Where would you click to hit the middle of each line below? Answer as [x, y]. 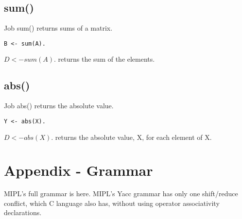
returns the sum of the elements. [106, 59]
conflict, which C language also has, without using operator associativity [112, 203]
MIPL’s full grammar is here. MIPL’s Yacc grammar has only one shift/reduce [121, 194]
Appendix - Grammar [78, 170]
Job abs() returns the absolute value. [59, 106]
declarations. [23, 212]
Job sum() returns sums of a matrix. [58, 28]
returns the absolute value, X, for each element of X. [133, 137]
